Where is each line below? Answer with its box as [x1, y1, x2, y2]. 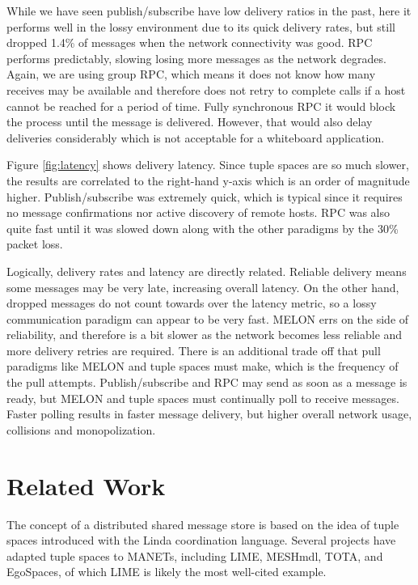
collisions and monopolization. [6, 421, 156, 438]
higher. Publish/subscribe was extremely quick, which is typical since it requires [6, 188, 403, 205]
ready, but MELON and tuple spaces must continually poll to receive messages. [6, 389, 399, 406]
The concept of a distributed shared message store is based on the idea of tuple [6, 515, 399, 532]
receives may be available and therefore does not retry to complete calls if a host [6, 81, 406, 98]
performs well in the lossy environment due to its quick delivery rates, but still [6, 18, 395, 35]
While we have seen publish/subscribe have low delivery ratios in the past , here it [6, 2, 412, 19]
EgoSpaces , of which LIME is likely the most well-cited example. [6, 563, 327, 580]
